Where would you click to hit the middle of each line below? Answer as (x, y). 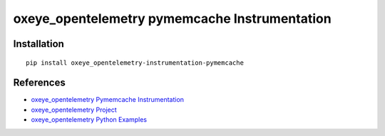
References (39, 83)
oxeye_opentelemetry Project (74, 110)
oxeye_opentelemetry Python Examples (89, 120)
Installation (38, 44)
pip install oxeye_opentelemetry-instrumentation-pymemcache (135, 63)
